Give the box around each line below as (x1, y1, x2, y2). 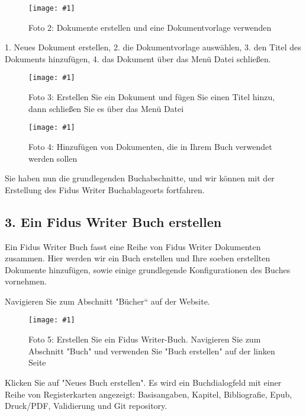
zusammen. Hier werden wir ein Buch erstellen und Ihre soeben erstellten (5, 252, 270, 264)
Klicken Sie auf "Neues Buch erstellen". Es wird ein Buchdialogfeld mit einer (5, 376, 282, 388)
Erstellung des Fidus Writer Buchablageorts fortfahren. (5, 183, 205, 196)
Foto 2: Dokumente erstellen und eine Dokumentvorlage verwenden (28, 21, 272, 33)
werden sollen (28, 152, 78, 164)
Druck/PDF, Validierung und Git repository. (5, 399, 168, 412)
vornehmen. (5, 275, 47, 287)
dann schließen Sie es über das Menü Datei (28, 102, 184, 114)
